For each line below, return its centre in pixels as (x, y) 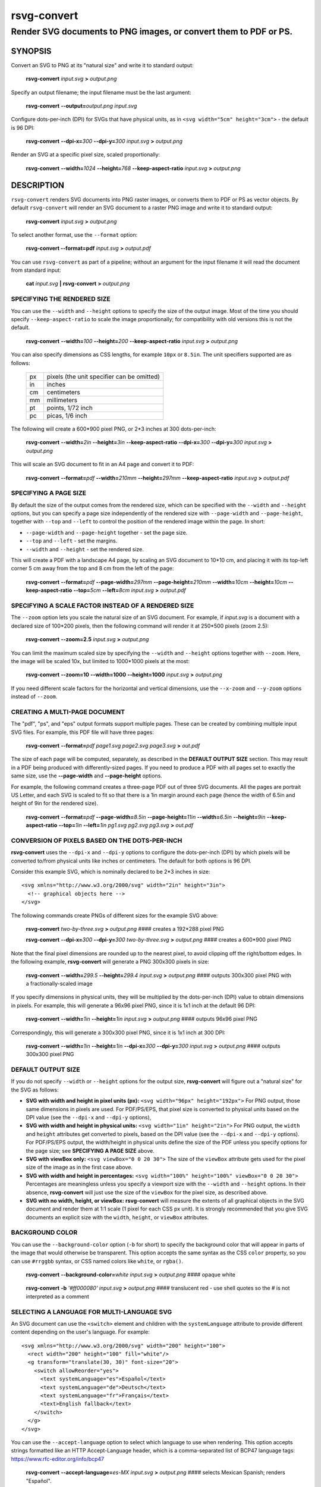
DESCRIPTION (38, 185)
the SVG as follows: (35, 1090)
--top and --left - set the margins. (72, 541)
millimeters (62, 400)
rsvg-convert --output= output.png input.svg (81, 106)
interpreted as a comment (57, 1296)
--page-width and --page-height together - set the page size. (107, 532)
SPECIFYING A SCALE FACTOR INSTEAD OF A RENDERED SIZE (103, 606)
